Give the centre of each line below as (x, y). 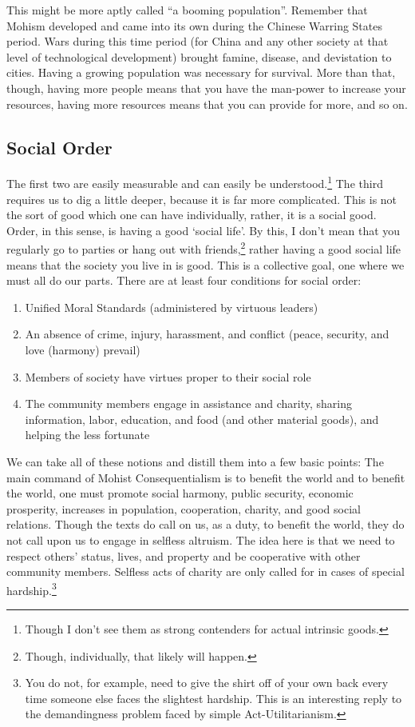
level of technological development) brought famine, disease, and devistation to (199, 56)
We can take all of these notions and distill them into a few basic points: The (195, 461)
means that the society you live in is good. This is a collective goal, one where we (206, 264)
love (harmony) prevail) (83, 350)
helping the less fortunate (87, 435)
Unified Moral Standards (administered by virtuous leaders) (172, 307)
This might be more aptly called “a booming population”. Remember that (187, 10)
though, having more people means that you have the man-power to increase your (206, 88)
